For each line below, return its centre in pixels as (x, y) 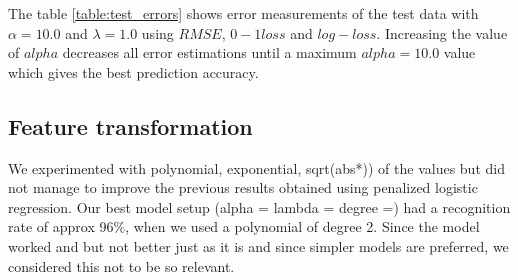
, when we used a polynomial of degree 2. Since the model (302, 226)
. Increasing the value (442, 32)
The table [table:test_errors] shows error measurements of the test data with (243, 13)
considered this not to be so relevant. (121, 265)
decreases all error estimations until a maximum (209, 52)
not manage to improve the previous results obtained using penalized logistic (243, 187)
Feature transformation (130, 125)
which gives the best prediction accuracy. (133, 71)
